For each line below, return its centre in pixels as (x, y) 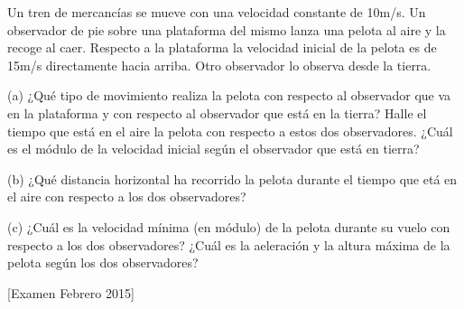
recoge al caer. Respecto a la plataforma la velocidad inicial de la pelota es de (222, 47)
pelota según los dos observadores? (103, 262)
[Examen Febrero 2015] (71, 292)
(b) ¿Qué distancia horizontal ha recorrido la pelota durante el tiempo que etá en (232, 178)
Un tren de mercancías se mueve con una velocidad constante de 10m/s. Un (217, 12)
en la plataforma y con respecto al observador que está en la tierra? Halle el (217, 112)
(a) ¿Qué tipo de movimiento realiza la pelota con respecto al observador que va (229, 95)
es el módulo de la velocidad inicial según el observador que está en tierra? (213, 149)
